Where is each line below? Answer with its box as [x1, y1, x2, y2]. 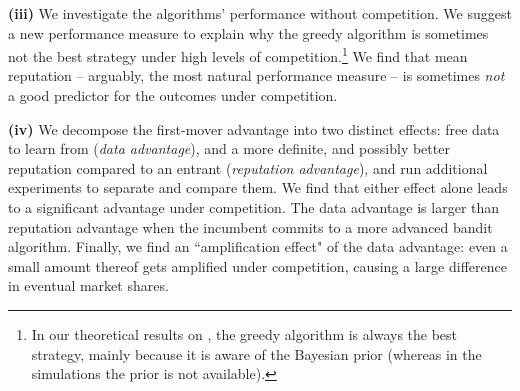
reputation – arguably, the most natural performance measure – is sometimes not [8, 65, 505, 86]
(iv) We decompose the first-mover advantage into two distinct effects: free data [8, 118, 500, 139]
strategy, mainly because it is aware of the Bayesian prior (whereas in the [31, 343, 482, 364]
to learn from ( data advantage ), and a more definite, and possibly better [8, 138, 450, 159]
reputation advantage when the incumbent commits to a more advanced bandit [8, 216, 493, 237]
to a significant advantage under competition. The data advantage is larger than [8, 197, 500, 217]
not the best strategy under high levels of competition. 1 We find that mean [8, 43, 468, 66]
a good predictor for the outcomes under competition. [8, 85, 338, 106]
